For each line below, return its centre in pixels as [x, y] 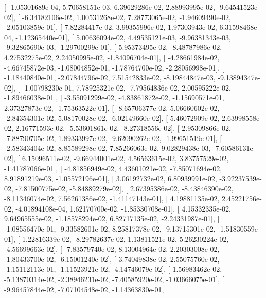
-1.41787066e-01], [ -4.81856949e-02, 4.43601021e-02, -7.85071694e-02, [113, 168]
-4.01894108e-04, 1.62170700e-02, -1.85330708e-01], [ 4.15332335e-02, [123, 208]
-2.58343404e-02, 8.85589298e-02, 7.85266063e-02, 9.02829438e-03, [108, 148]
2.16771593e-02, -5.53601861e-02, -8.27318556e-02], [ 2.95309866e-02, [123, 128]
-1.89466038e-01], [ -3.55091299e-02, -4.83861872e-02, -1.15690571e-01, [114, 98]
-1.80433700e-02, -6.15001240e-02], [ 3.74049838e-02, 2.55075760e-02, [112, 259]
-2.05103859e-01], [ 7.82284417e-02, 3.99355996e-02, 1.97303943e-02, [111, 27]
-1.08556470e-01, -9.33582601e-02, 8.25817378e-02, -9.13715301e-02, [110, 229]
